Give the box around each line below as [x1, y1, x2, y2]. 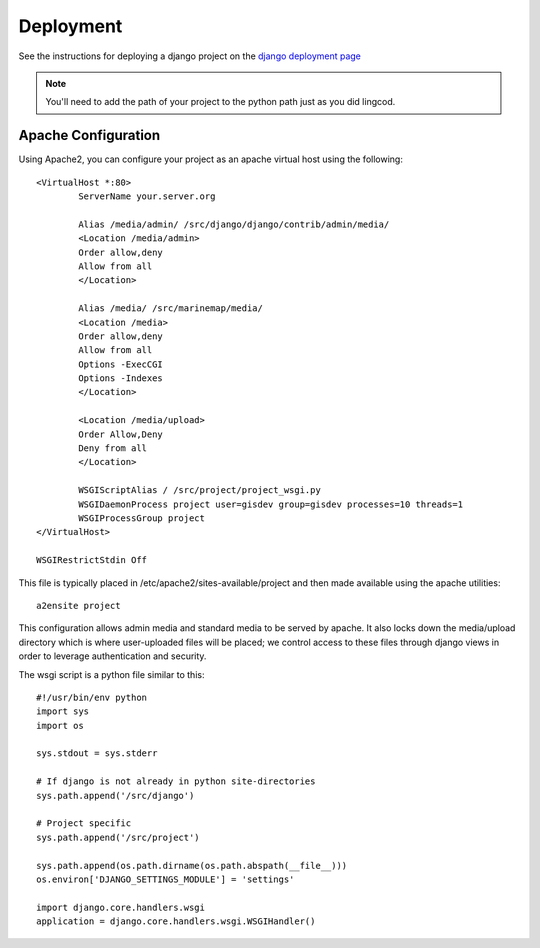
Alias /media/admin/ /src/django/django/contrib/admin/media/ [78, 218, 390, 230]
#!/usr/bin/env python [36, 691, 148, 703]
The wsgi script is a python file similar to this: [18, 668, 205, 680]
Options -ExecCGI [78, 358, 164, 370]
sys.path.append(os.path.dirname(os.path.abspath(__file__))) [36, 860, 348, 871]
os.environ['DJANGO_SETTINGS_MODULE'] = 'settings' [36, 873, 295, 885]
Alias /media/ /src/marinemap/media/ [78, 303, 264, 314]
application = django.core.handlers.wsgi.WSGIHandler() [36, 916, 316, 927]
